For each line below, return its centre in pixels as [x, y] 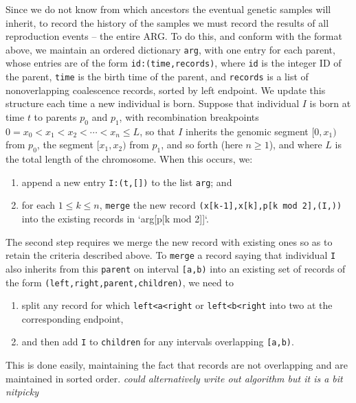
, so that [157, 131]
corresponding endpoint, [73, 318]
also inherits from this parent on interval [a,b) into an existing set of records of [176, 268]
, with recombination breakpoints [189, 116]
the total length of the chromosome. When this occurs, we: [129, 159]
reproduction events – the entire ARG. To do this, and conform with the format [174, 36]
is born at [330, 103]
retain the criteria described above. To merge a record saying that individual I [171, 255]
